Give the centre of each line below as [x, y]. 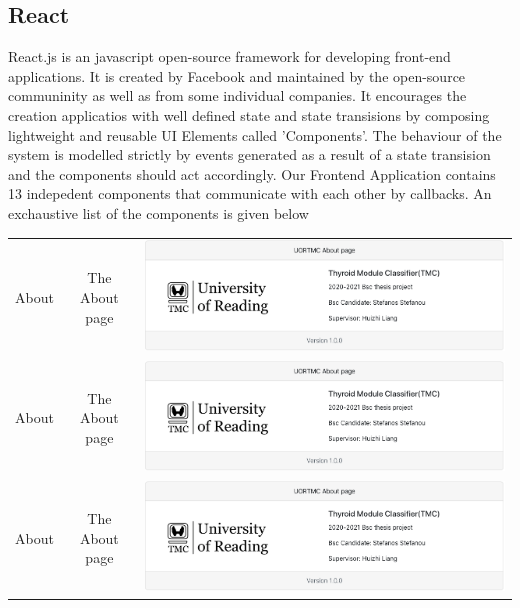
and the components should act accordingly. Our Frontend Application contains [252, 173]
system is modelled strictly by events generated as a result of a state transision [249, 154]
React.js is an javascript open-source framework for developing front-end [229, 56]
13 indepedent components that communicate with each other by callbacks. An [250, 193]
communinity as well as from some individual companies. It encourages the [237, 95]
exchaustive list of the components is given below [158, 212]
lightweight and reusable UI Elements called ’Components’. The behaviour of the [255, 134]
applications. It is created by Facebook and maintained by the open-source [237, 75]
